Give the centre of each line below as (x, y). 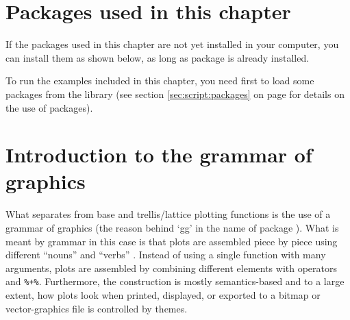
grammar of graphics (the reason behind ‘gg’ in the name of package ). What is (172, 227)
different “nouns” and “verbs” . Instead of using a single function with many (166, 255)
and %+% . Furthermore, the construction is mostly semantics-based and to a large (175, 281)
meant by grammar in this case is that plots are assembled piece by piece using (172, 241)
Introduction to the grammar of (159, 155)
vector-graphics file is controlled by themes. (97, 308)
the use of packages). (49, 107)
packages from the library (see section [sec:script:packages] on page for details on (175, 94)
